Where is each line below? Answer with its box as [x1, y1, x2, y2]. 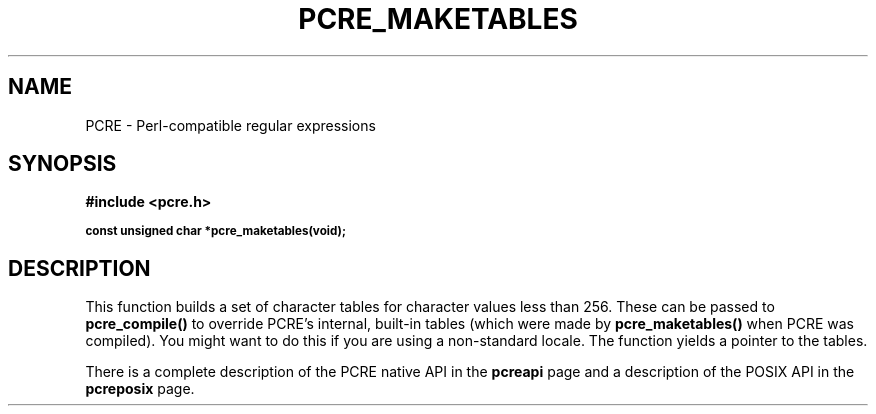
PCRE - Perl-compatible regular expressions [85, 116, 376, 134]
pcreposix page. [85, 380, 195, 398]
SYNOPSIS [8, 151, 117, 177]
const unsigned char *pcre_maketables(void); [85, 224, 346, 239]
